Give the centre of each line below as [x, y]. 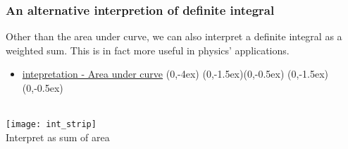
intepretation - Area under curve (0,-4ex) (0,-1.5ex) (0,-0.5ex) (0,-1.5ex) [175, 74]
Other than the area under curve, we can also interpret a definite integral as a [174, 36]
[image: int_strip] [51, 125]
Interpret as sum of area [58, 137]
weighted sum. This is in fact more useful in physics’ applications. [148, 50]
